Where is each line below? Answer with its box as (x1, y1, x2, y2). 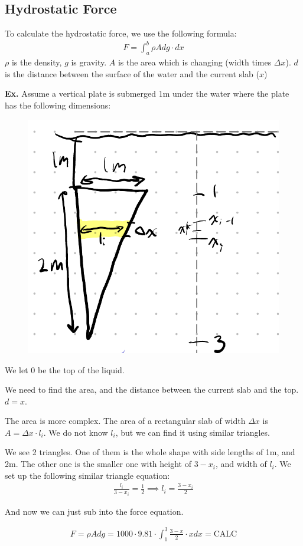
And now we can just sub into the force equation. (5, 505, 184, 517)
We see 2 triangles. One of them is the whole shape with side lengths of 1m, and (5, 446, 295, 458)
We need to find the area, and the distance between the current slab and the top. (5, 383, 299, 396)
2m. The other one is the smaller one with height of (5, 458, 191, 470)
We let (5, 363, 28, 376)
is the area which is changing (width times (118, 56, 272, 68)
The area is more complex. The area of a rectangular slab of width (5, 415, 246, 427)
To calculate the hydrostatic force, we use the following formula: (5, 27, 237, 40)
